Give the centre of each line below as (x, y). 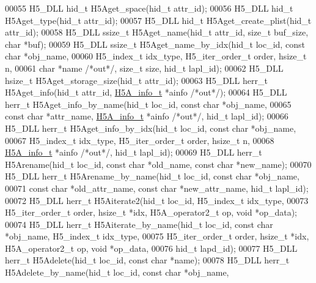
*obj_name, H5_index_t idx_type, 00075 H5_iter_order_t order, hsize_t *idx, (157, 236)
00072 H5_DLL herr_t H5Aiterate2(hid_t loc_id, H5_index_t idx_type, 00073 (157, 200)
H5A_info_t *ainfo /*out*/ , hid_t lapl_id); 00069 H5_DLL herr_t (134, 152)
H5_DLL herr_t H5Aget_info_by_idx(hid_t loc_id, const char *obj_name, (151, 128)
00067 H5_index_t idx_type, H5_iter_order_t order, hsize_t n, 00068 (140, 140)
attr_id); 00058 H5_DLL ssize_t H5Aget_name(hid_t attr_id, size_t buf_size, (157, 32)
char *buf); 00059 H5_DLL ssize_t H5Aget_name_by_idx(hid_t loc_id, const (155, 44)
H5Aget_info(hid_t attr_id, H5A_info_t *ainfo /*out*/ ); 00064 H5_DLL (146, 92)
